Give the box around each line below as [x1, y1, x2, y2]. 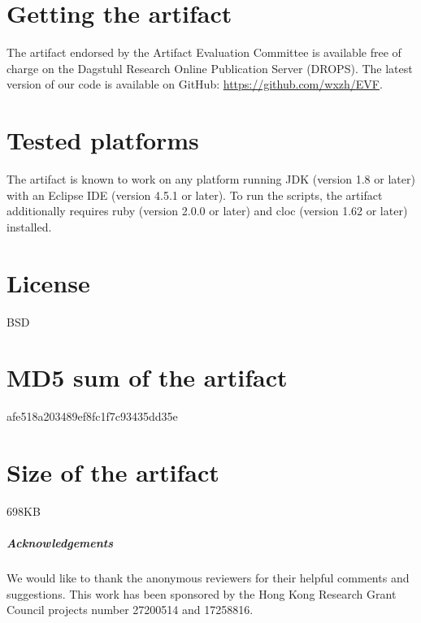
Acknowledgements [7, 534, 114, 552]
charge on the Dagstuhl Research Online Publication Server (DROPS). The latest [7, 59, 413, 76]
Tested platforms [7, 123, 199, 157]
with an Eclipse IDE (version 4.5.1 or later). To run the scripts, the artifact [7, 186, 383, 203]
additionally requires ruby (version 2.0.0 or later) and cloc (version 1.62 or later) [7, 202, 408, 219]
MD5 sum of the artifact [7, 361, 288, 394]
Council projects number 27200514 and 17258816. [7, 601, 254, 618]
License [7, 266, 90, 299]
